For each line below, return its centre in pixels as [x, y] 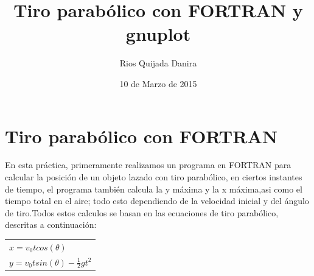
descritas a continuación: [51, 225]
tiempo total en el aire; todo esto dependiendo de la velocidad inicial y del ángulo [157, 201]
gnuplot [158, 34]
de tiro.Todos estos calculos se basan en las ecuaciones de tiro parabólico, [142, 212]
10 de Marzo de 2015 [158, 83]
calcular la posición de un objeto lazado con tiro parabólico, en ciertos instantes [154, 177]
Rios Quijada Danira [158, 63]
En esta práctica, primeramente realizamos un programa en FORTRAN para [148, 165]
